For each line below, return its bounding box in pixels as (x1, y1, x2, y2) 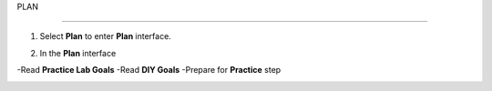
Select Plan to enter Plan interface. (39, 31, 172, 42)
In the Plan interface (39, 47, 117, 58)
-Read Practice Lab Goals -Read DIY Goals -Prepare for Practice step (16, 65, 282, 76)
